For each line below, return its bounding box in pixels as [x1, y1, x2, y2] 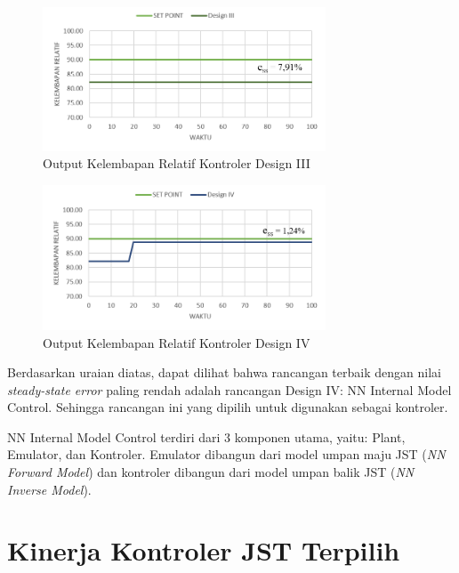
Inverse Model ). [7, 480, 92, 498]
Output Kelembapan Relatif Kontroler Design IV [43, 333, 310, 351]
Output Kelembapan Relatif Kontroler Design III [43, 154, 310, 173]
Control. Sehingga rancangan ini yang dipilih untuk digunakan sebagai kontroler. [7, 398, 448, 416]
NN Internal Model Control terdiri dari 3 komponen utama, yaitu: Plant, [7, 427, 406, 446]
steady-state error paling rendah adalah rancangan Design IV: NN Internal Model [7, 380, 452, 399]
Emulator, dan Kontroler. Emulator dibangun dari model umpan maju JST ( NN [7, 445, 446, 464]
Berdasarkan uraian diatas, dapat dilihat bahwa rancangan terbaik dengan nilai [7, 363, 441, 382]
